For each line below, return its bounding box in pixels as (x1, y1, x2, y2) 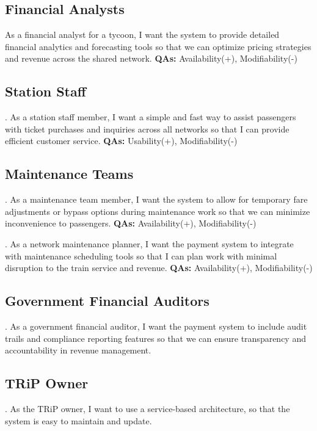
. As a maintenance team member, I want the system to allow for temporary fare (5, 193, 308, 206)
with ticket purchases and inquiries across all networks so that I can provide (5, 122, 290, 135)
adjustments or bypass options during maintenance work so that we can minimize (5, 205, 310, 217)
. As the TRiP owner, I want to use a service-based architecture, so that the (5, 402, 290, 415)
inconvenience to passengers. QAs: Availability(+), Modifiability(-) (5, 217, 257, 230)
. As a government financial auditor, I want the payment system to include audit (5, 319, 307, 332)
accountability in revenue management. (5, 344, 151, 357)
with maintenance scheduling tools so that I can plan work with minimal (5, 249, 277, 262)
